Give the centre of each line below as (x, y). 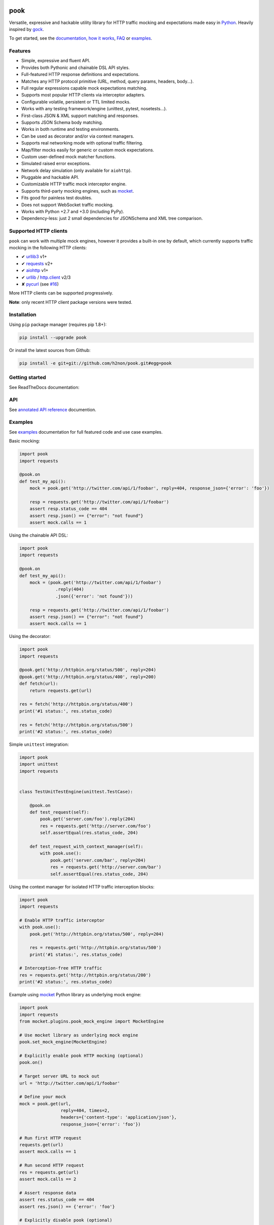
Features (20, 51)
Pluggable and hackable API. (50, 177)
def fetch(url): (39, 684)
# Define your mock (43, 1097)
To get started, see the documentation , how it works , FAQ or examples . (81, 38)
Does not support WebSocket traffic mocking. (68, 205)
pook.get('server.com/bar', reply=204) (98, 860)
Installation (23, 315)
